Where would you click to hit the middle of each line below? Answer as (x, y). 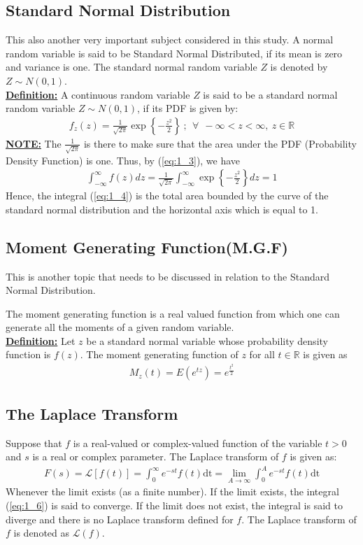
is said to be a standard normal (270, 94)
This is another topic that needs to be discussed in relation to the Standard (168, 276)
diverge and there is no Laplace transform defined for (120, 519)
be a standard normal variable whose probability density (207, 340)
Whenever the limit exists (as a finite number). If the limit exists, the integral (172, 491)
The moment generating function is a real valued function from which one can (173, 313)
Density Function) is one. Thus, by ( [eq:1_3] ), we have (123, 160)
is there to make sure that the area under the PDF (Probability (220, 143)
